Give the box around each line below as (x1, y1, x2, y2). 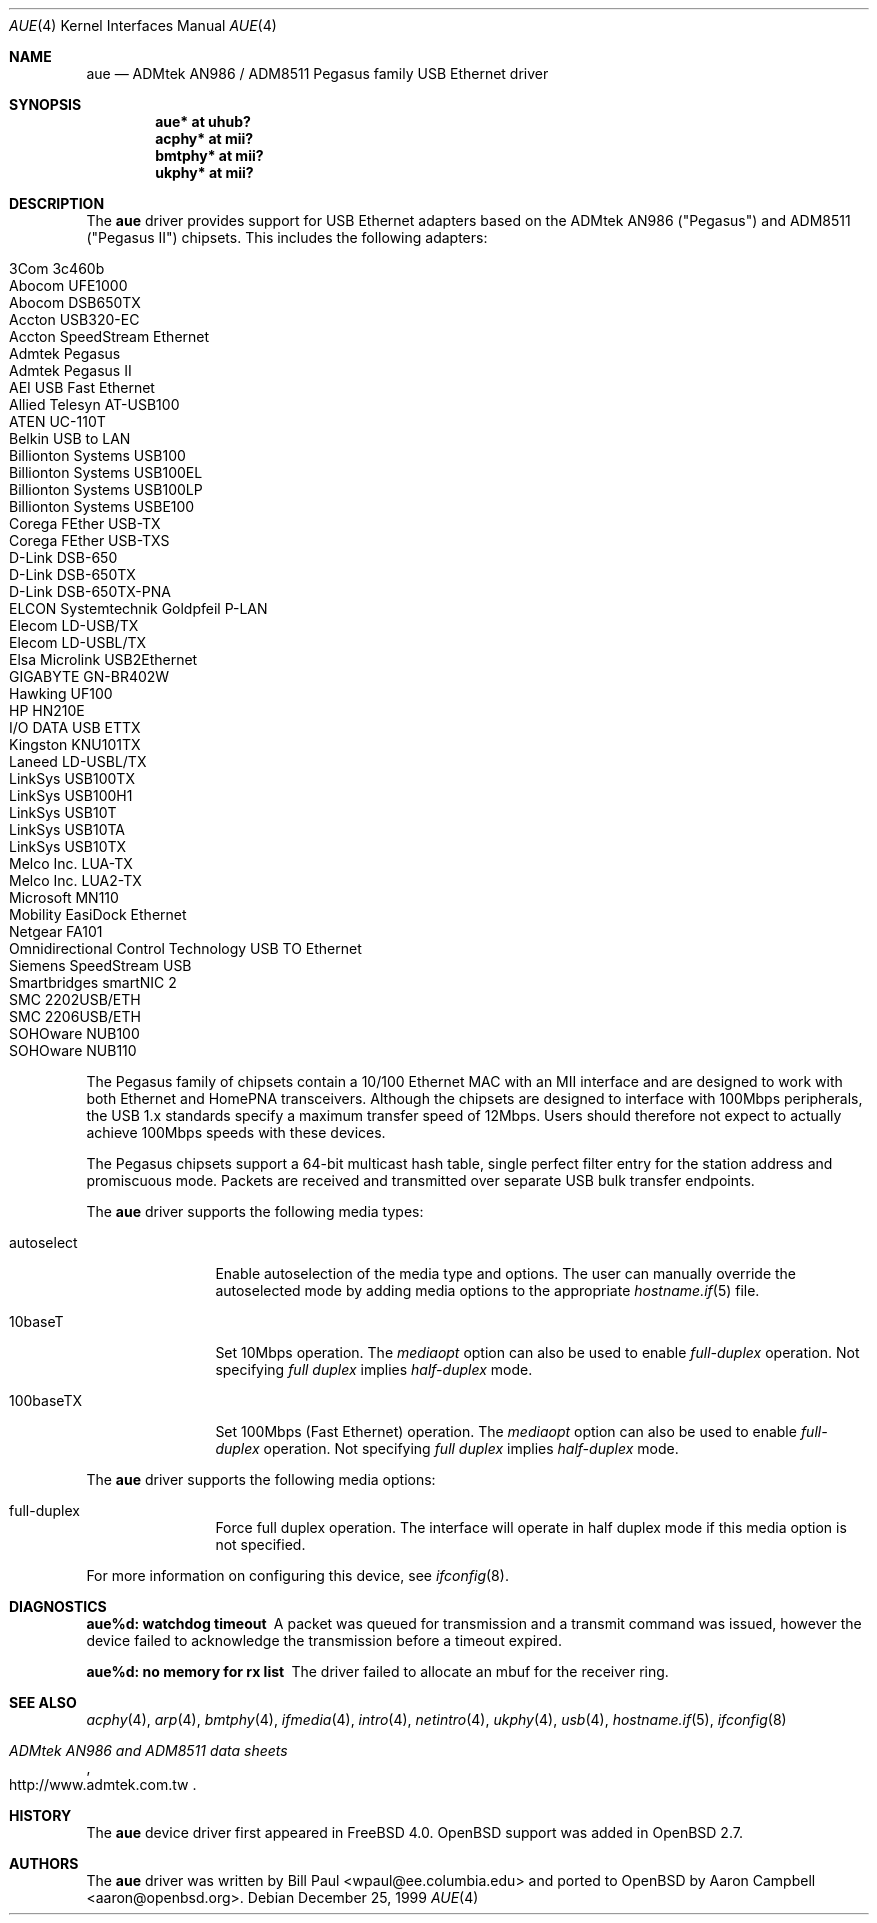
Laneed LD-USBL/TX (9, 753, 147, 770)
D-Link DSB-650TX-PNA (9, 583, 171, 600)
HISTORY (9, 1807, 72, 1824)
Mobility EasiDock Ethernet (9, 906, 187, 923)
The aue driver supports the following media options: (86, 1471, 436, 1488)
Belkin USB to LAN (9, 430, 131, 447)
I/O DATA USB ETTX (9, 719, 141, 736)
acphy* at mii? (155, 130, 254, 147)
